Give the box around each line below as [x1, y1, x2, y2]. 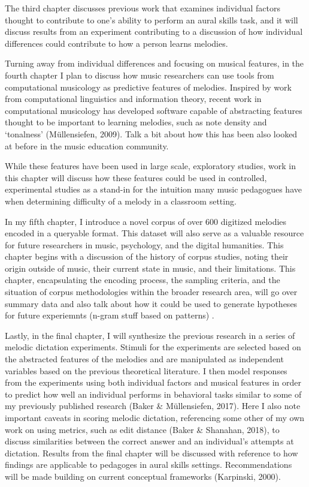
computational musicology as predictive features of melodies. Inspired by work [5, 80, 292, 93]
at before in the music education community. [5, 139, 169, 152]
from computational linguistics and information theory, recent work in [5, 92, 262, 105]
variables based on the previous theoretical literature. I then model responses [5, 364, 287, 377]
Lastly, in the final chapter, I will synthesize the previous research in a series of [5, 329, 295, 341]
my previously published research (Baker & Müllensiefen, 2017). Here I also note [5, 399, 301, 412]
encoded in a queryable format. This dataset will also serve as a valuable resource [5, 227, 304, 239]
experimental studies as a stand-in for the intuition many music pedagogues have [5, 183, 302, 196]
